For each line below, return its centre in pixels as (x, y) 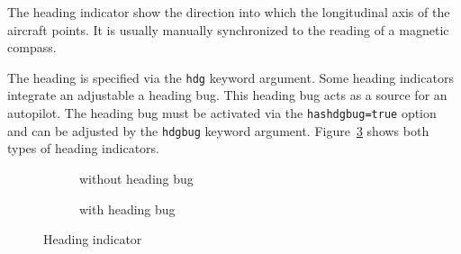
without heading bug (136, 178)
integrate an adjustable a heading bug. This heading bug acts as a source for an (227, 95)
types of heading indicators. (83, 148)
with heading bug (127, 209)
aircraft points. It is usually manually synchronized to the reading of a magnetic (228, 29)
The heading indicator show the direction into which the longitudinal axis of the (229, 12)
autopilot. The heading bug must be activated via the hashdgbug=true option (222, 113)
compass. (32, 47)
